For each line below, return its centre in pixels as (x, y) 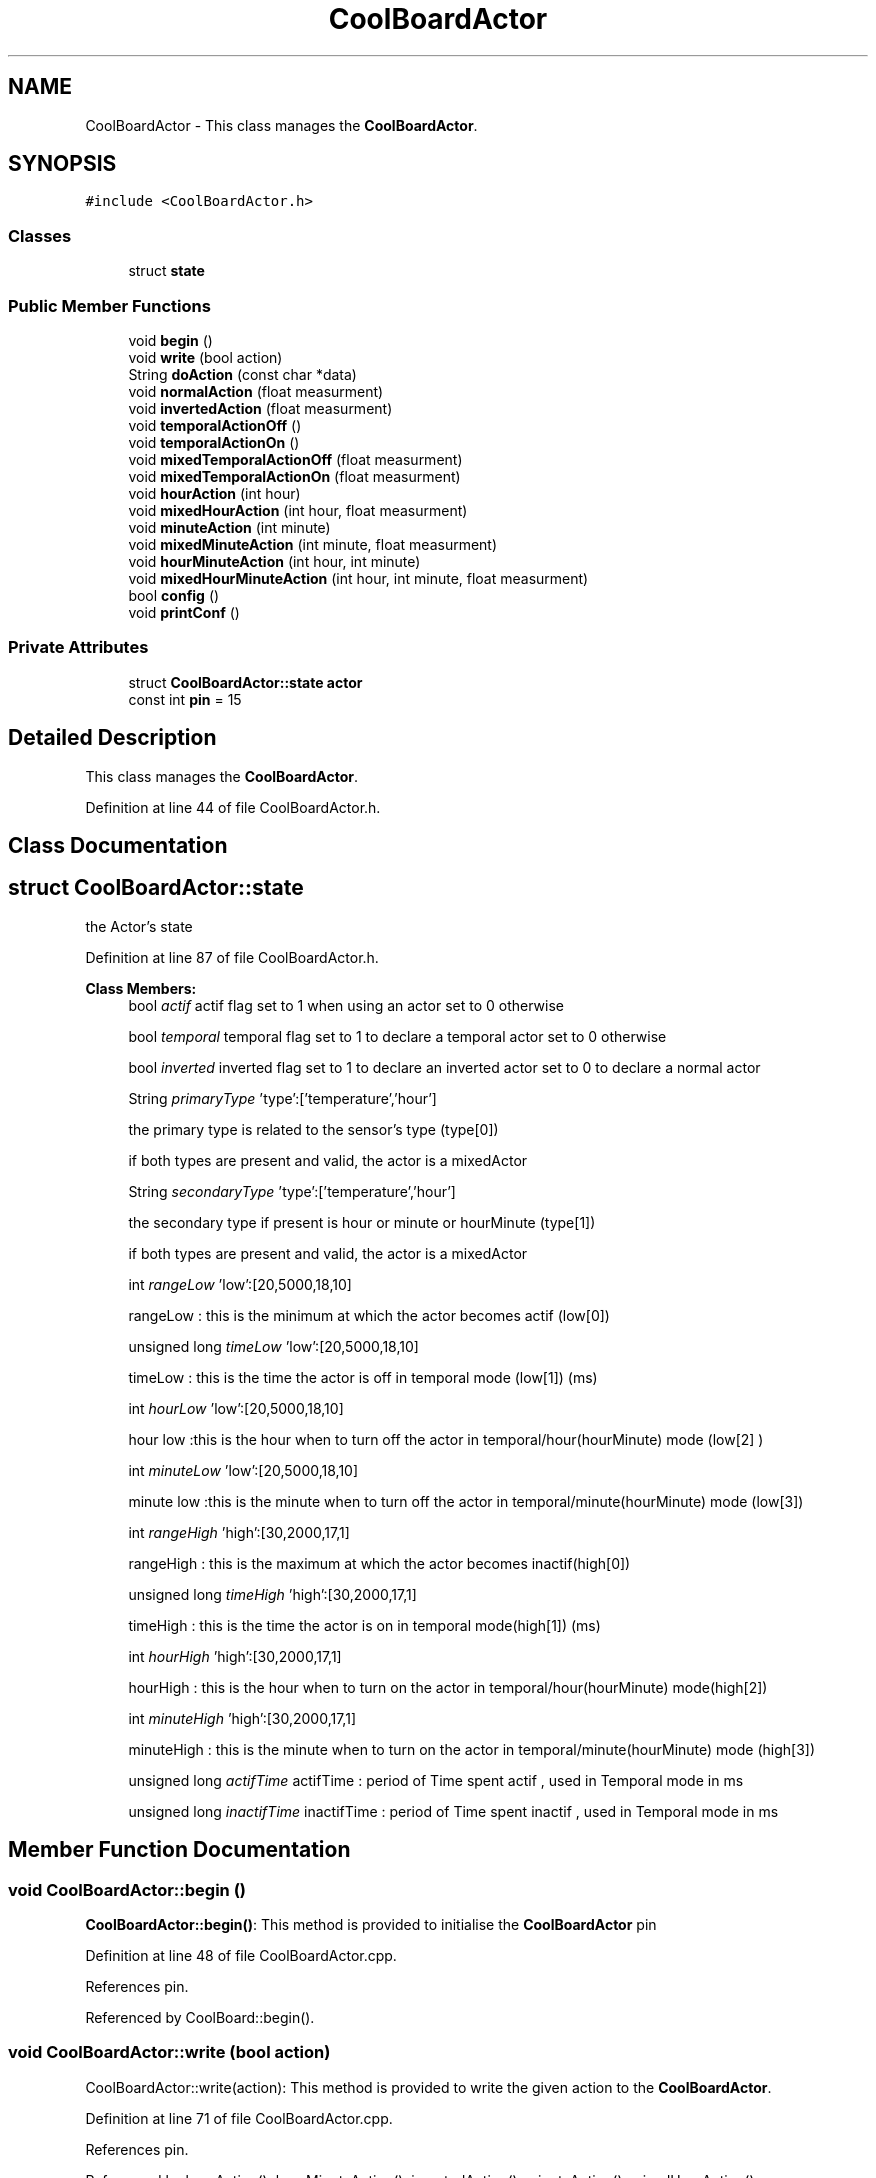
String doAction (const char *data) (242, 374)
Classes (40, 235)
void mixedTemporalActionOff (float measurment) (295, 459)
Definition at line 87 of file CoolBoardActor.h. (232, 957)
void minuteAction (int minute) (229, 527)
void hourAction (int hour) (214, 493)
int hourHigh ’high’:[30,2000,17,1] (235, 1656)
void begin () (170, 340)
